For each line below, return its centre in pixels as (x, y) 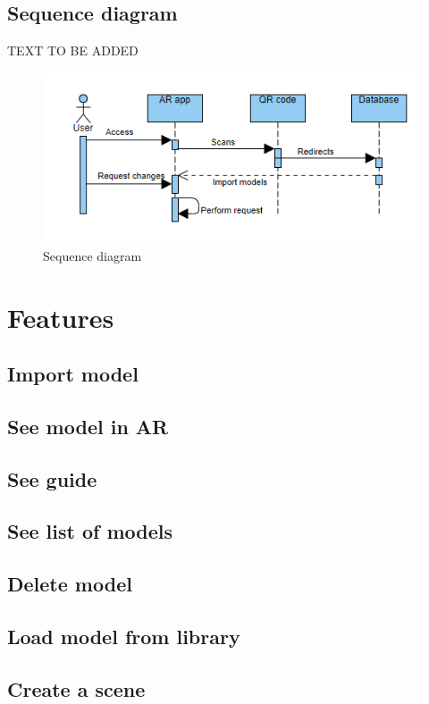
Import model (73, 374)
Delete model (70, 584)
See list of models (90, 531)
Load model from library (124, 637)
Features (61, 317)
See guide (52, 478)
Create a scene (76, 688)
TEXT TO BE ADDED (73, 50)
